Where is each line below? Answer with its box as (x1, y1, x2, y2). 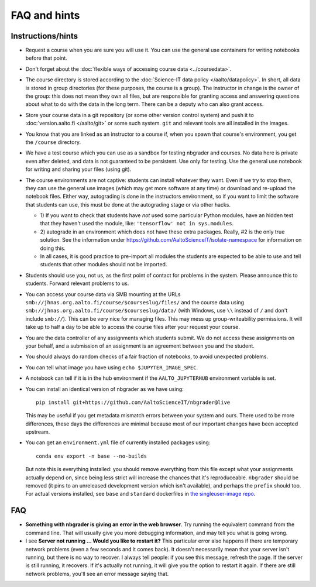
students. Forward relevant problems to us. (25, 280, 129, 287)
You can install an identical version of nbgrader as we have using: (25, 385, 184, 392)
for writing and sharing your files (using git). (25, 166, 132, 173)
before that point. (25, 54, 67, 61)
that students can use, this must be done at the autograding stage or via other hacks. (25, 201, 231, 208)
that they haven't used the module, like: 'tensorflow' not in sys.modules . (40, 220, 234, 227)
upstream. (25, 428, 50, 435)
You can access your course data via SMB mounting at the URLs (25, 290, 181, 298)
